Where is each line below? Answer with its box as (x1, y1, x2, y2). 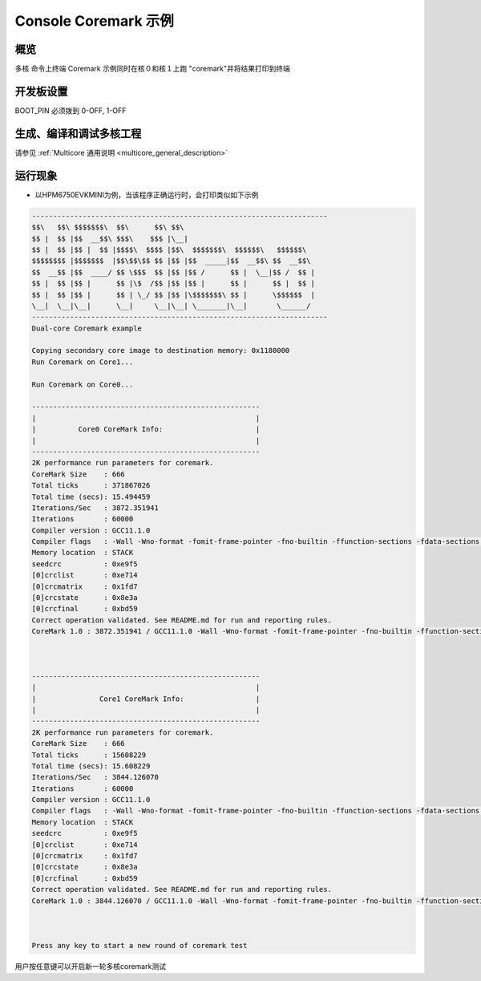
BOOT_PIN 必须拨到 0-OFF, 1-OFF (14, 105, 127, 116)
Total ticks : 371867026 (31, 481, 151, 490)
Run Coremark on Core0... (31, 379, 134, 389)
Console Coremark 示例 (14, 12, 174, 30)
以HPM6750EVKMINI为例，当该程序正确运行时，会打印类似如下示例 (34, 189, 259, 200)
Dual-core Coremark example (31, 323, 142, 333)
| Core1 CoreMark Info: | (31, 694, 261, 703)
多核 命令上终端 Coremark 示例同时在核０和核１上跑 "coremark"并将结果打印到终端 (14, 64, 290, 74)
